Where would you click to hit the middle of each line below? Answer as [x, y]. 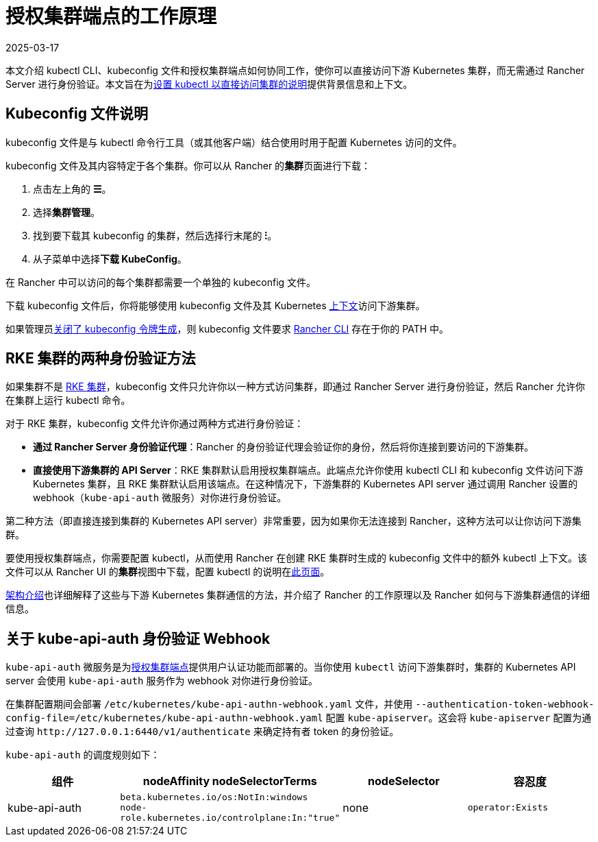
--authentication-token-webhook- [505, 705]
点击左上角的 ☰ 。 [72, 189]
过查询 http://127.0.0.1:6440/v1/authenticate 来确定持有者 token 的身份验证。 [202, 732]
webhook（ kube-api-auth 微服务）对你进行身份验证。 [160, 498]
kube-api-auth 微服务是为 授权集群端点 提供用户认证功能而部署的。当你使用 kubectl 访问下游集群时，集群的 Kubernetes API [291, 667]
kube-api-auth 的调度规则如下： [83, 755]
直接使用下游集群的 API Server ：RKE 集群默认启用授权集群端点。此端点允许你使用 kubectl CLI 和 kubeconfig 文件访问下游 [308, 470]
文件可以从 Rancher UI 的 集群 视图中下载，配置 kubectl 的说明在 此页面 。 [168, 572]
